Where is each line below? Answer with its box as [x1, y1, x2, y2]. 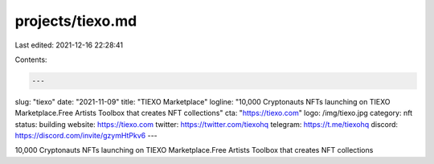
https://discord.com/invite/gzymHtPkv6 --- [14, 131, 158, 141]
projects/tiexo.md [14, 12, 137, 30]
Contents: [14, 55, 47, 64]
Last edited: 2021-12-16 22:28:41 [14, 40, 124, 50]
